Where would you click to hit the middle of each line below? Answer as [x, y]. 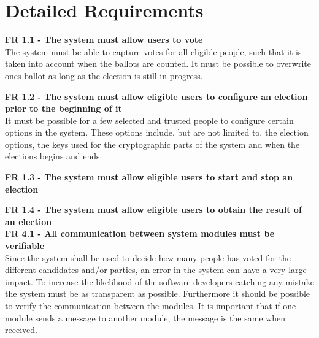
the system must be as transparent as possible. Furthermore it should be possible [158, 294]
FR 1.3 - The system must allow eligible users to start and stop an [149, 177]
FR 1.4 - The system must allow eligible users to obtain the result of [153, 209]
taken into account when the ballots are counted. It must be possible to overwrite [158, 63]
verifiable [25, 246]
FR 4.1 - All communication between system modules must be [140, 233]
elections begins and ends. [54, 156]
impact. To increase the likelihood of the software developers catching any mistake [159, 281]
